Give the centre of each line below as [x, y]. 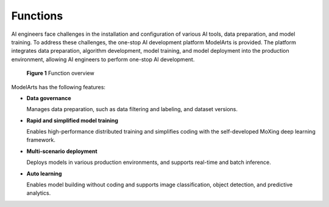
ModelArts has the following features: [58, 87]
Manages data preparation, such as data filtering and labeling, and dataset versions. [132, 109]
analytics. [39, 193]
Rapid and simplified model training [73, 120]
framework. [41, 140]
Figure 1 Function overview [60, 73]
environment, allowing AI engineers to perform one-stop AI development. [103, 59]
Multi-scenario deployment [62, 151]
